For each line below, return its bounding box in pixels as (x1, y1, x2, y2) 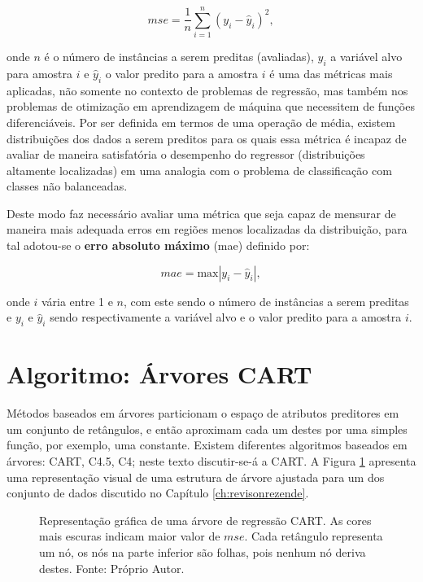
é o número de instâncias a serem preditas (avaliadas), (44, 48, 314, 65)
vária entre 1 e (41, 292, 113, 309)
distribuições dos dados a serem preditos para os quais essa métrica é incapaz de (7, 129, 407, 147)
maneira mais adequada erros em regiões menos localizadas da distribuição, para (7, 221, 408, 238)
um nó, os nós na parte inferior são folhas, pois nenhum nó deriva (39, 543, 366, 560)
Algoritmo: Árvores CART (7, 357, 312, 391)
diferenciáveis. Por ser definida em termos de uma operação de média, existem (7, 113, 395, 130)
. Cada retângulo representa (244, 527, 383, 545)
